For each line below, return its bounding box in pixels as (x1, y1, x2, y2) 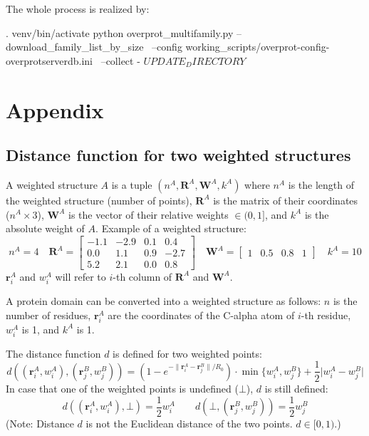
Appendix (6, 95, 104, 124)
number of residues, (6, 307, 91, 322)
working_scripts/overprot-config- (185, 39, 330, 54)
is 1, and (21, 321, 60, 336)
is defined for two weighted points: (113, 346, 262, 360)
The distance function (6, 346, 101, 360)
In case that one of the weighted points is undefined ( (6, 380, 239, 395)
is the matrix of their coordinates (213, 192, 358, 207)
